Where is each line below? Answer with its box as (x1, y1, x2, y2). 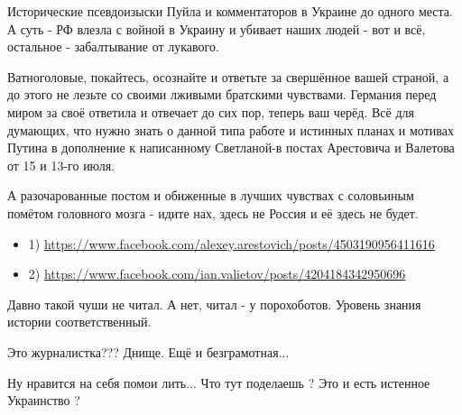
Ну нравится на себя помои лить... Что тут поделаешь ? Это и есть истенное (7, 373, 430, 392)
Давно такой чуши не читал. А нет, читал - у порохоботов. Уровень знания (7, 294, 421, 313)
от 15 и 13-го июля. (7, 155, 115, 174)
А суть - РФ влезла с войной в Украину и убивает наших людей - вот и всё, (7, 19, 426, 38)
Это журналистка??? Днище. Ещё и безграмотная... (7, 342, 290, 361)
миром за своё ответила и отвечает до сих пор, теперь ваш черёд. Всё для (7, 102, 414, 121)
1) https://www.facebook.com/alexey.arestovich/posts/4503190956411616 (28, 234, 435, 253)
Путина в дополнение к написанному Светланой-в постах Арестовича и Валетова (7, 138, 455, 157)
